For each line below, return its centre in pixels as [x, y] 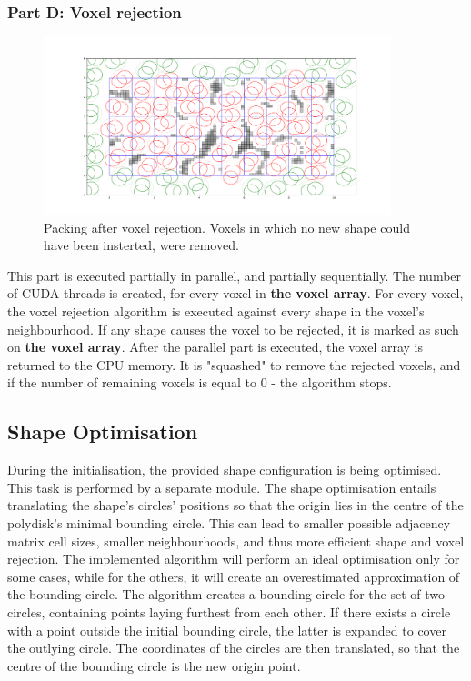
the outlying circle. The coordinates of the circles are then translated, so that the [234, 648]
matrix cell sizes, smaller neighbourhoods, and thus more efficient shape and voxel [236, 541]
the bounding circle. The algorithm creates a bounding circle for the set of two [226, 594]
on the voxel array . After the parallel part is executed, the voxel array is [215, 347]
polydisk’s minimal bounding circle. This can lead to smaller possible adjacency [229, 523]
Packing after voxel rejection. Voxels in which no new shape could [227, 227]
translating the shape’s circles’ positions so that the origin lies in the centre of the [235, 505]
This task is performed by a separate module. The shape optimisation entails [222, 487]
